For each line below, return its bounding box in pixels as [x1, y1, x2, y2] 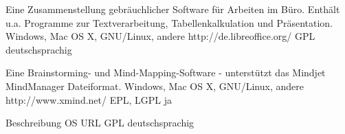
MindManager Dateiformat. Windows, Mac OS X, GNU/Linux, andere [5, 78, 304, 93]
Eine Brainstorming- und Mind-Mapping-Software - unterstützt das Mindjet [5, 65, 326, 80]
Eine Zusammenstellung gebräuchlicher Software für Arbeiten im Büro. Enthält [5, 2, 340, 16]
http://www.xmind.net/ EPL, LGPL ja [5, 92, 172, 107]
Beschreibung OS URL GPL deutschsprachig [5, 115, 194, 130]
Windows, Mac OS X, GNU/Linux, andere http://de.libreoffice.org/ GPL [5, 29, 315, 43]
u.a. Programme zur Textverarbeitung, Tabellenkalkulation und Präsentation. [5, 15, 333, 30]
